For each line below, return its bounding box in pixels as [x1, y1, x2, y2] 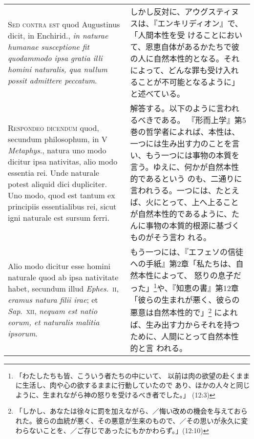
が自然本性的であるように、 [130, 208, 232, 219]
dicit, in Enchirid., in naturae [8, 30, 108, 41]
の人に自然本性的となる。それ [130, 53, 240, 64]
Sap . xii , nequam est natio [8, 305, 98, 316]
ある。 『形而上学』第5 [161, 114, 246, 125]
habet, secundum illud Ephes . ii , [8, 282, 119, 294]
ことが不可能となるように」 [138, 76, 240, 87]
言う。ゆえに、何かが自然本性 [130, 161, 239, 172]
